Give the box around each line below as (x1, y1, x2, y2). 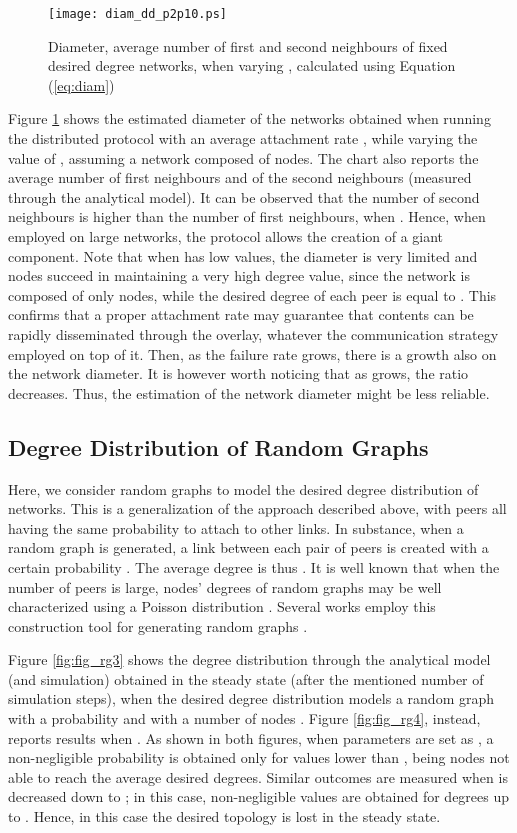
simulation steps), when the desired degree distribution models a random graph (8, 688, 495, 709)
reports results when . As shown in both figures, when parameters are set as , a (8, 727, 494, 748)
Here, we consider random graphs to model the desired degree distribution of (8, 478, 479, 499)
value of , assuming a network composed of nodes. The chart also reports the (8, 147, 479, 168)
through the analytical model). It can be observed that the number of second (8, 186, 480, 207)
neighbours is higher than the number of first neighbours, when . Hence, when (8, 206, 486, 227)
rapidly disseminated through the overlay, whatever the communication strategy (8, 323, 499, 344)
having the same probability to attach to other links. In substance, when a (8, 517, 464, 538)
